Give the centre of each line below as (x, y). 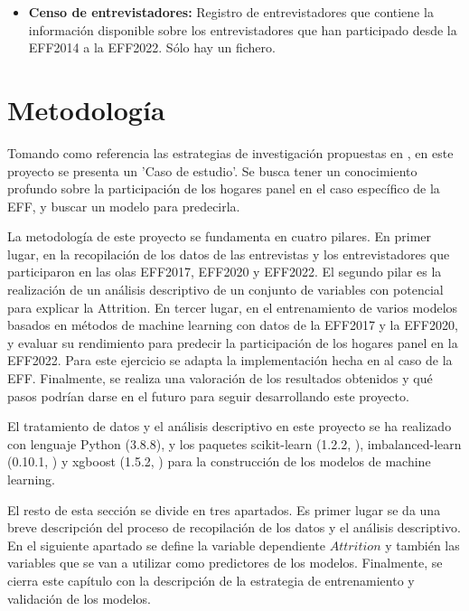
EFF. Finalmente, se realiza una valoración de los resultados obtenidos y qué (220, 378)
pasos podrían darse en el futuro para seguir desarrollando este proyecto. (208, 395)
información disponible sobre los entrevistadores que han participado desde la (243, 29)
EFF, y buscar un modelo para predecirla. (124, 206)
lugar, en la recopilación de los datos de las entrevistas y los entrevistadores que (229, 254)
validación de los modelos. (79, 598)
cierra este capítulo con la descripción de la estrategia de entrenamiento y (211, 580)
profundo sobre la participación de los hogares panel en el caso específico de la (224, 188)
